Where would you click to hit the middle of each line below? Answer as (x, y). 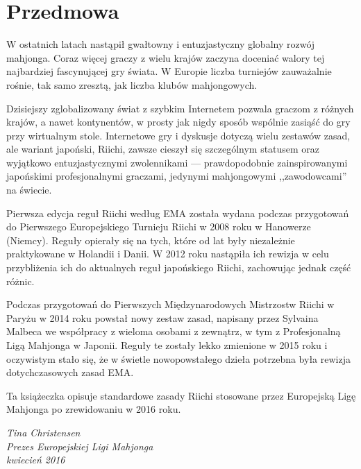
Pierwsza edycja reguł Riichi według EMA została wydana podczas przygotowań (178, 213)
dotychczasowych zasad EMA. (70, 372)
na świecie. (29, 190)
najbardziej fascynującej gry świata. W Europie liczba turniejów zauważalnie (169, 71)
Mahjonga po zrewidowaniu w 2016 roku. (94, 409)
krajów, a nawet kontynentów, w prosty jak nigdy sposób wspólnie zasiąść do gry (178, 122)
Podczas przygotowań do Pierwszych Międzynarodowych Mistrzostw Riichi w (170, 304)
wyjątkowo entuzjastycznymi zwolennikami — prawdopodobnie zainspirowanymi (177, 162)
